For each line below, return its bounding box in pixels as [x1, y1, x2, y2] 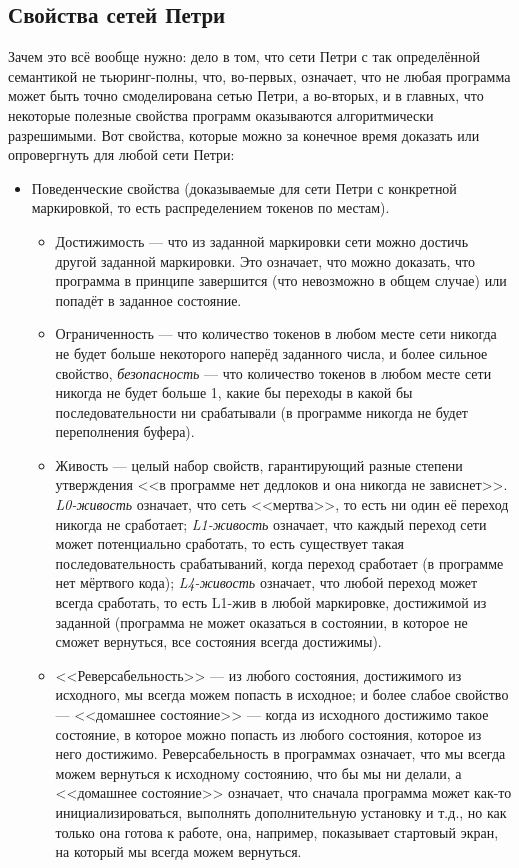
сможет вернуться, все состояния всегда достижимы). [55, 631, 382, 652]
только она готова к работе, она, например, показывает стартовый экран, [55, 821, 499, 842]
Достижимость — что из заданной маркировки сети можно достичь [55, 230, 469, 251]
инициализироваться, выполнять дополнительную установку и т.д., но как [55, 801, 507, 822]
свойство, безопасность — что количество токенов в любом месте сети [55, 362, 492, 383]
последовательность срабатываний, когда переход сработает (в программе [55, 552, 504, 573]
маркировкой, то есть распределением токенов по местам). [31, 197, 390, 218]
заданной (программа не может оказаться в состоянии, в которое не [55, 611, 468, 632]
